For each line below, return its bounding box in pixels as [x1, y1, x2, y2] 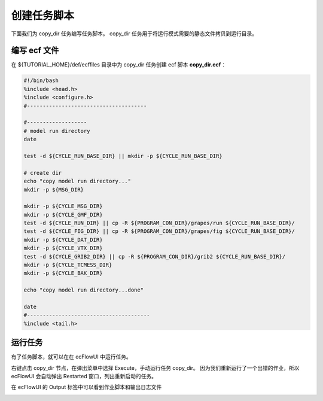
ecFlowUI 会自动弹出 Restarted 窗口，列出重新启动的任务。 [11, 373, 157, 380]
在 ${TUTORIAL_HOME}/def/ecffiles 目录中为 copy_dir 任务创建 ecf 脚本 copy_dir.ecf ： [11, 61, 227, 68]
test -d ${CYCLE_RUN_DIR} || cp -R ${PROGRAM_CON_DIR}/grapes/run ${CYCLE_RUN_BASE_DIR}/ [23, 220, 295, 227]
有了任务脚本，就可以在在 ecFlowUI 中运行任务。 [11, 353, 132, 360]
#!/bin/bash [23, 77, 59, 84]
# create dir [23, 169, 62, 176]
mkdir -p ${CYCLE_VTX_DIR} [23, 245, 103, 251]
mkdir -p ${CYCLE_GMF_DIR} [23, 211, 103, 218]
